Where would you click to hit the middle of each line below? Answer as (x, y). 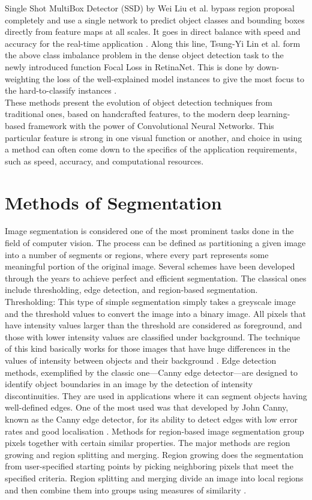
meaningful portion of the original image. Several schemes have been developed (150, 266)
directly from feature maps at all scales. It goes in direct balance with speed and (153, 32)
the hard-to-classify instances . (61, 90)
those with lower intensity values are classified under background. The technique (153, 336)
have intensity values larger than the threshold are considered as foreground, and (154, 325)
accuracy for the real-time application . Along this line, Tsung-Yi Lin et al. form (153, 43)
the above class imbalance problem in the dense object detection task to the (144, 55)
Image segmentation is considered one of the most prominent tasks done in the (149, 231)
